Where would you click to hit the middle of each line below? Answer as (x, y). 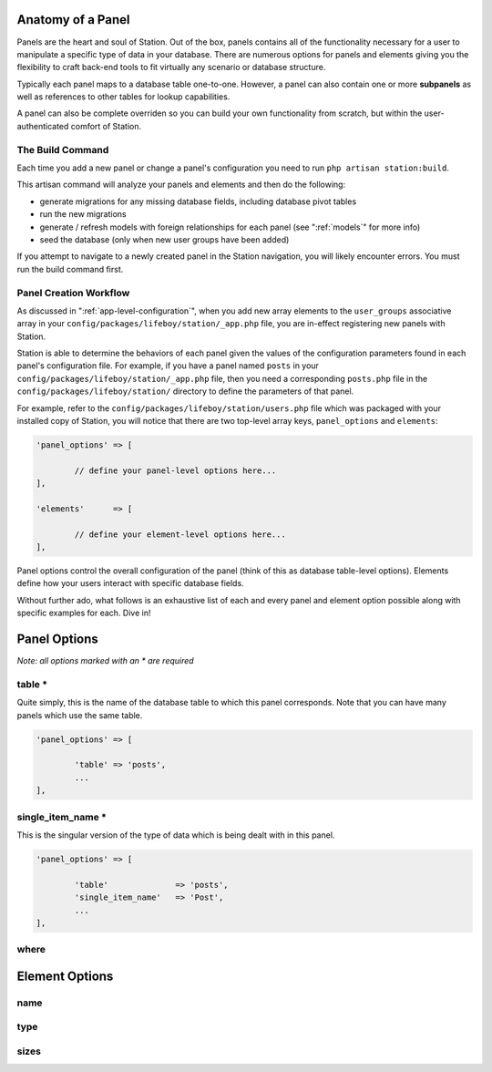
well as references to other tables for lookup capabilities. (123, 97)
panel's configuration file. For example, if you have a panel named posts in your (168, 366)
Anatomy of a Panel (73, 20)
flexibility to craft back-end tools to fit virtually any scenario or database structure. (171, 67)
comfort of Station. (106, 126)
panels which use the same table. (80, 715)
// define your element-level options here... (180, 534)
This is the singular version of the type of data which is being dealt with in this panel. (176, 835)
